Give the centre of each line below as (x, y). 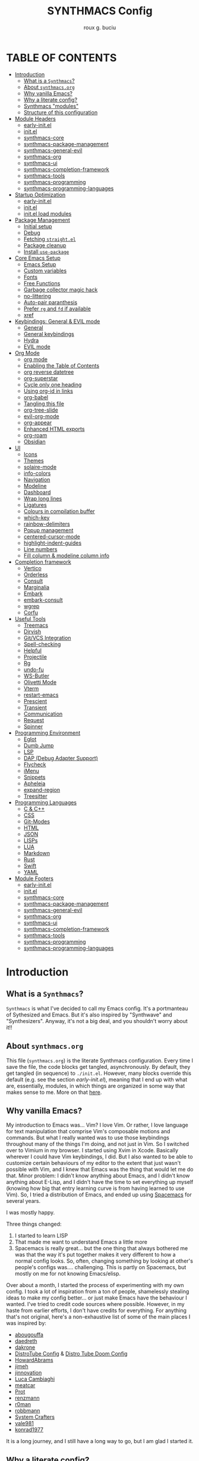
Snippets (34, 777)
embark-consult (43, 599)
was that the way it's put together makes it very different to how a (95, 1255)
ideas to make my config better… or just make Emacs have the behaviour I (97, 1298)
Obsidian (34, 442)
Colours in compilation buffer (59, 511)
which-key (37, 517)
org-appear (38, 422)
